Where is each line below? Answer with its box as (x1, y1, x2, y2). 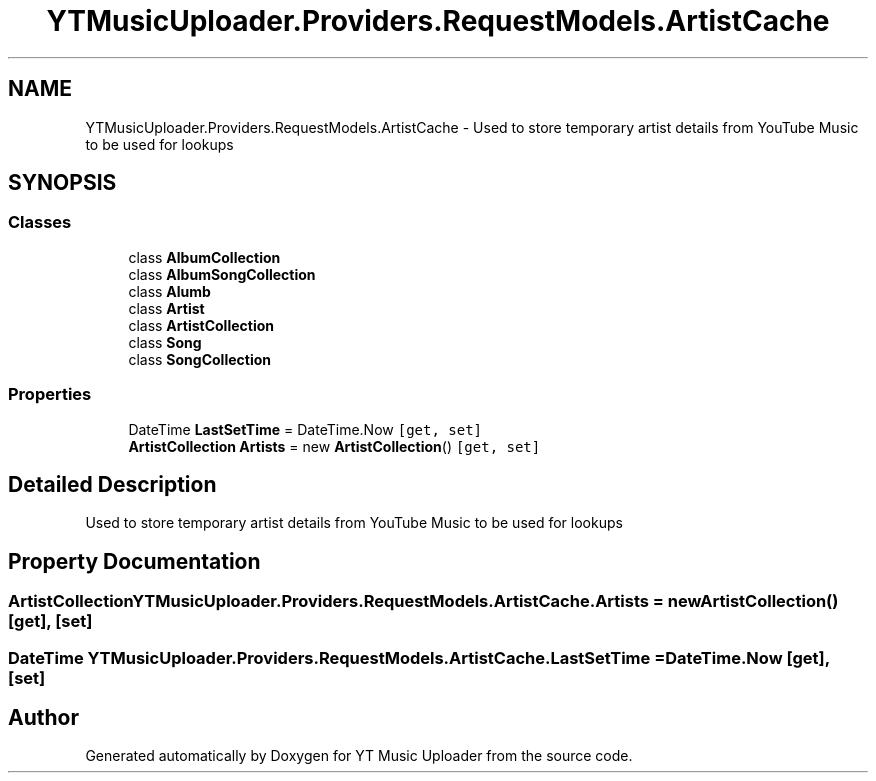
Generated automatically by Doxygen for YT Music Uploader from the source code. (85, 747, 633, 765)
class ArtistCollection (128, 316, 275, 334)
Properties (8, 384, 92, 405)
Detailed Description (8, 471, 217, 497)
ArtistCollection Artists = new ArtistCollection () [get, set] (128, 437, 541, 455)
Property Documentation (8, 548, 261, 574)
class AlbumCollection (128, 248, 281, 266)
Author (8, 705, 79, 731)
